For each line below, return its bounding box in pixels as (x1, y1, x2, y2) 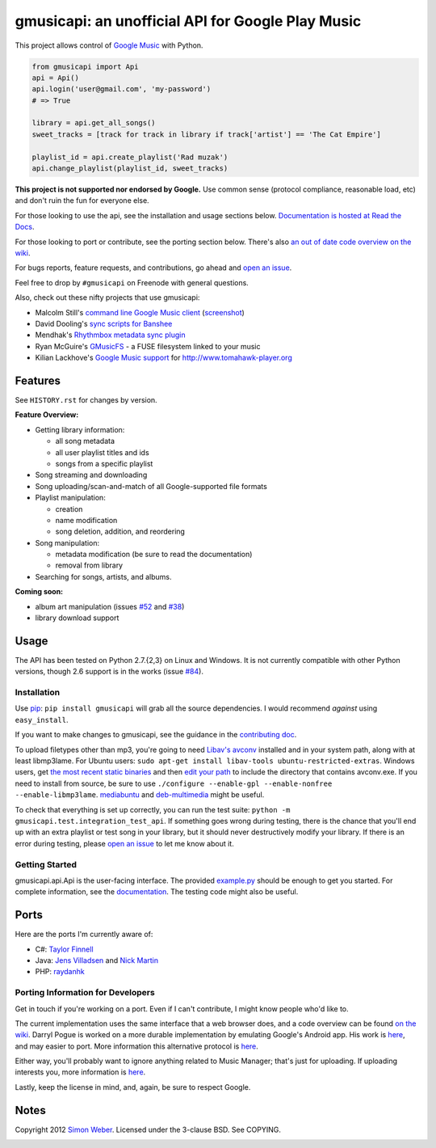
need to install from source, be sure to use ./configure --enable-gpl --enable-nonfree (15, 779, 333, 788)
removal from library (55, 560, 124, 570)
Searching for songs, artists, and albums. (35, 572, 172, 581)
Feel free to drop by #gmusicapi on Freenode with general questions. (15, 277, 249, 287)
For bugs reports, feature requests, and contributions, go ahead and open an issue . (15, 263, 292, 272)
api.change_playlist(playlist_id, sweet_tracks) (31, 164, 228, 173)
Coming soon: (15, 587, 64, 597)
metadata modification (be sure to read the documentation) (55, 550, 253, 559)
